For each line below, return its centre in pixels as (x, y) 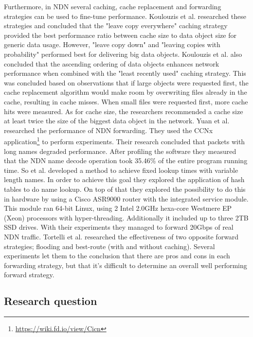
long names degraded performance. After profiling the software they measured (120, 151)
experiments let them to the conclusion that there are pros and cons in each (117, 256)
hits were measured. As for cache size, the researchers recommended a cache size (124, 111)
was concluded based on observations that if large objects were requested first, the (126, 82)
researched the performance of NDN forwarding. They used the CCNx (108, 130)
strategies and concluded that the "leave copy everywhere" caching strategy (116, 25)
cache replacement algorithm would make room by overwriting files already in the (126, 92)
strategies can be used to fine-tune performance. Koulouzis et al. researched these (125, 16)
